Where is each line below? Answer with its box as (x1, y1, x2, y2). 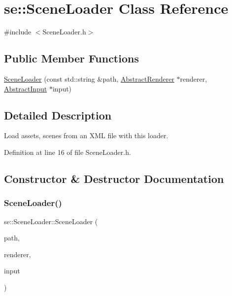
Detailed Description (4, 107, 112, 122)
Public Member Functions (4, 51, 139, 66)
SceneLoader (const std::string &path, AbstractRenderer (4, 73, 174, 84)
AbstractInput (4, 83, 47, 93)
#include (4, 27, 32, 37)
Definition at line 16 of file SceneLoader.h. (4, 147, 131, 157)
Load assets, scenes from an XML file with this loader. (4, 130, 168, 141)
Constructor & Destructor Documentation (4, 171, 224, 186)
